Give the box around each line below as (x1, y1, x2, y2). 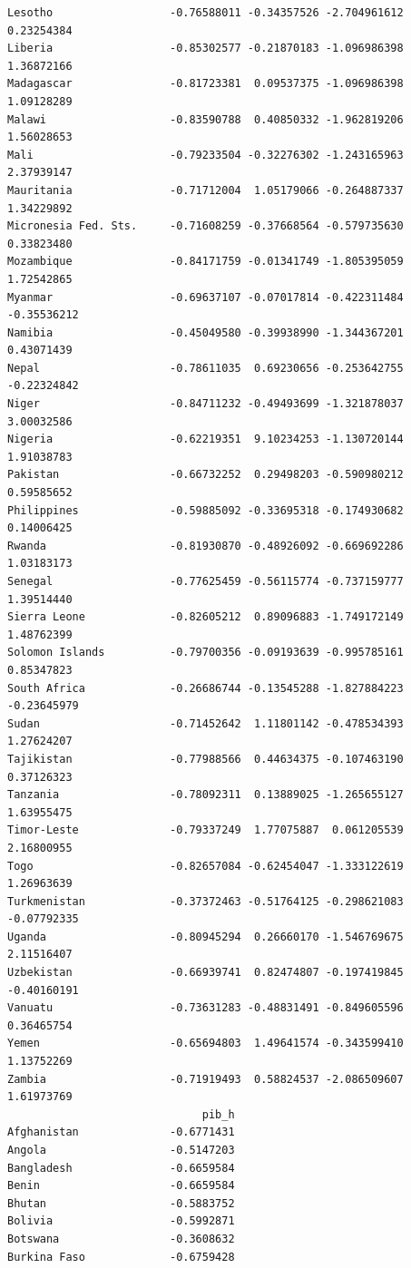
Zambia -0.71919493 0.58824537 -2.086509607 (7, 1072, 404, 1086)
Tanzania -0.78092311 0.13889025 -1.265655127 (7, 788, 404, 802)
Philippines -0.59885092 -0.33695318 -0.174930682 (7, 503, 404, 517)
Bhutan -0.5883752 (7, 1196, 235, 1210)
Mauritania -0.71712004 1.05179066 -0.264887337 (7, 183, 404, 197)
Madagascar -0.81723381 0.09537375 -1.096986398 (7, 77, 404, 91)
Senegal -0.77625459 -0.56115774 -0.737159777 (7, 575, 404, 588)
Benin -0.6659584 (7, 1179, 235, 1193)
